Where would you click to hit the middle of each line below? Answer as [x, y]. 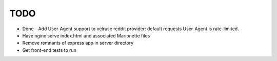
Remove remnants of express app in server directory [78, 43]
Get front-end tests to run [50, 50]
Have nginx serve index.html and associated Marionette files [86, 35]
